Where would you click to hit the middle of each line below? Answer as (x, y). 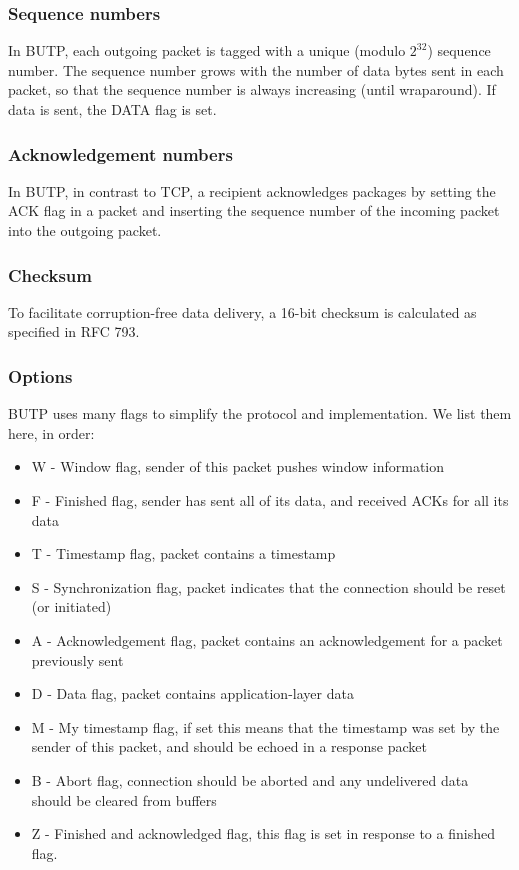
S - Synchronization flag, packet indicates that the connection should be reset (268, 586)
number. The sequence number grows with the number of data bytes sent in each (256, 69)
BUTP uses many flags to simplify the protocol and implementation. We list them (260, 413)
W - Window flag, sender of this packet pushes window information (238, 466)
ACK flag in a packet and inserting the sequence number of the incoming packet (254, 210)
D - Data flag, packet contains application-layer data (192, 693)
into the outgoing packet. (85, 230)
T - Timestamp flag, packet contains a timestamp (183, 553)
